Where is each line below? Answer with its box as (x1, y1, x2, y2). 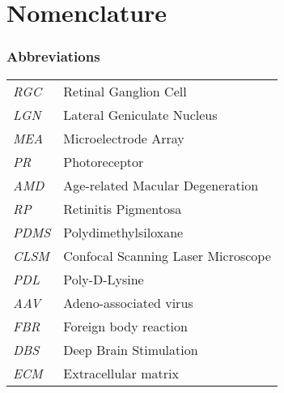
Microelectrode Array (63, 128, 184, 147)
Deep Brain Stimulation (63, 340, 198, 359)
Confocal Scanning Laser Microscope (63, 246, 271, 265)
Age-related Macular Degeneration (63, 175, 259, 194)
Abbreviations (6, 46, 100, 66)
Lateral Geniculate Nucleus (63, 105, 218, 124)
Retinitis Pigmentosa (63, 199, 182, 218)
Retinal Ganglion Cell (63, 81, 187, 100)
